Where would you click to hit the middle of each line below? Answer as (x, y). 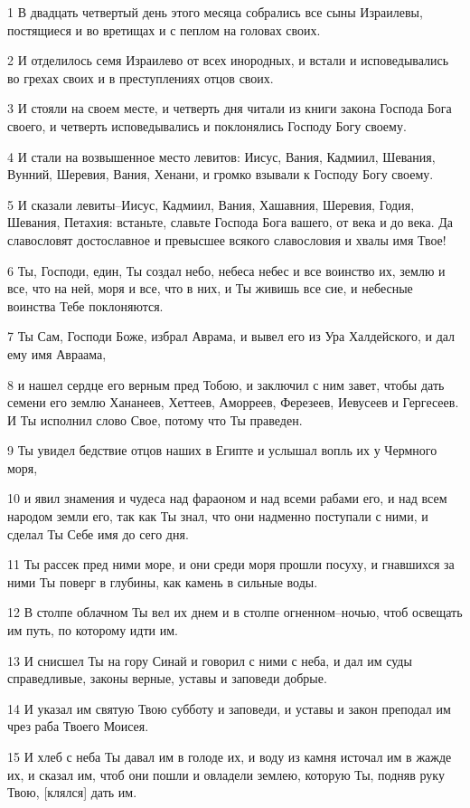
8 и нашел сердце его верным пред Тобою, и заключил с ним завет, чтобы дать (226, 384)
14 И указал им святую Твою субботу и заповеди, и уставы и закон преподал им (229, 708)
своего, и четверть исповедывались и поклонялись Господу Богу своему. (207, 125)
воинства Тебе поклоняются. (85, 305)
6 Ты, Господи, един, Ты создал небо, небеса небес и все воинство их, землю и (226, 270)
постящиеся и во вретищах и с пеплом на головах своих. (164, 29)
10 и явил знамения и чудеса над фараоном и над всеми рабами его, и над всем (227, 498)
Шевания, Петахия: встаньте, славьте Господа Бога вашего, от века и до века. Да (230, 222)
